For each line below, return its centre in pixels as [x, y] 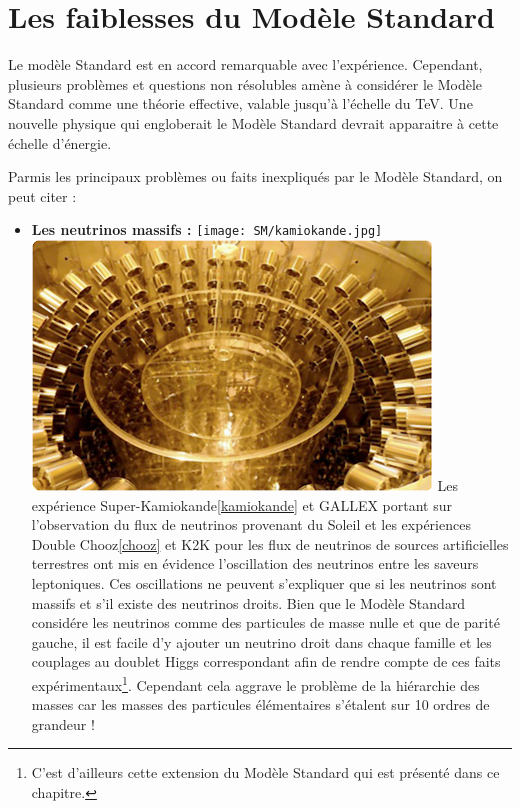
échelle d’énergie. [60, 142]
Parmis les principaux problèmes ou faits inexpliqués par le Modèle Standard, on [255, 176]
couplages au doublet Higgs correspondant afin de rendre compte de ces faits [266, 661]
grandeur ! [63, 723]
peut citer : [42, 195]
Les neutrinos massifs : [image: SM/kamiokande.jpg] [207, 229]
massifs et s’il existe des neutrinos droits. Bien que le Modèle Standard [248, 602]
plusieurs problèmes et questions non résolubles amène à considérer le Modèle [245, 83]
